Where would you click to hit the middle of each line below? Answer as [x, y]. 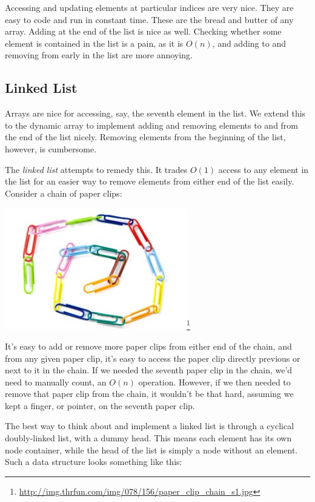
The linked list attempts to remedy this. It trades [96, 169]
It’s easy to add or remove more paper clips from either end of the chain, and [148, 346]
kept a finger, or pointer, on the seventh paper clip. [100, 405]
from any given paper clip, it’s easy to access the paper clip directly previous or [153, 358]
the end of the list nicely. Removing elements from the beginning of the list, [145, 137]
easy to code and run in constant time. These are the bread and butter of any [149, 19]
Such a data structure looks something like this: [94, 462]
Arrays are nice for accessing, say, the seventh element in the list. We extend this [155, 113]
